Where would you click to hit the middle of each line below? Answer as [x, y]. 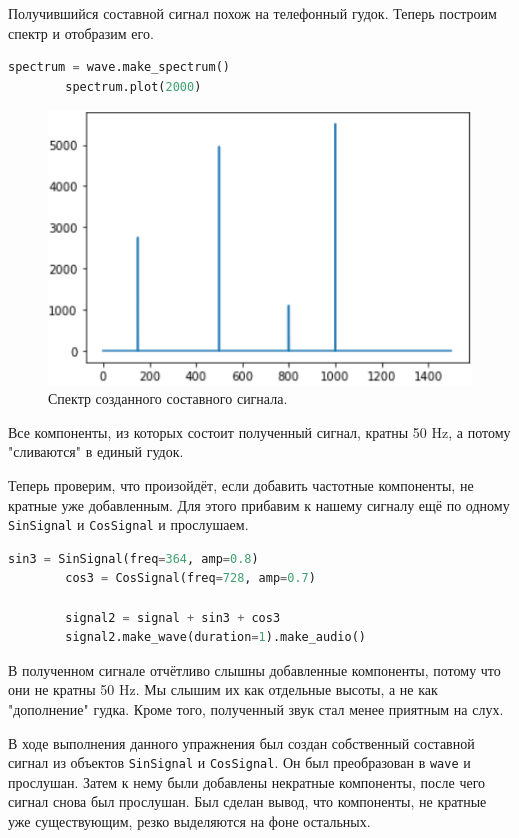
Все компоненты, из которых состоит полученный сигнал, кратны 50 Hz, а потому [259, 431]
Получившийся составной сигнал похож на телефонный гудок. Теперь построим [252, 13]
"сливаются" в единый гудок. [96, 451]
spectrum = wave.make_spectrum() [119, 67]
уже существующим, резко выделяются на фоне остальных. [189, 821]
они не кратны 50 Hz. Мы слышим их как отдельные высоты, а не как [223, 689]
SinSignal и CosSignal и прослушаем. [128, 524]
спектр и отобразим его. [81, 32]
